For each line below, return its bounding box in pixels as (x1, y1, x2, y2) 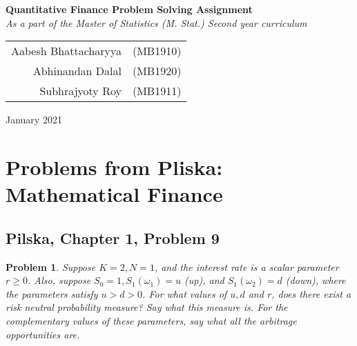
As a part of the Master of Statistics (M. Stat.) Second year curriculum (6, 15, 307, 30)
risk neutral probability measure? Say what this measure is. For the (6, 300, 288, 314)
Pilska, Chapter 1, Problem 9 (6, 227, 220, 248)
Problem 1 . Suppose (6, 259, 96, 274)
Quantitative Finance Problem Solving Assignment (6, 2, 253, 16)
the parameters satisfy (6, 286, 98, 301)
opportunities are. (6, 327, 80, 341)
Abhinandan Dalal (32, 63, 122, 79)
